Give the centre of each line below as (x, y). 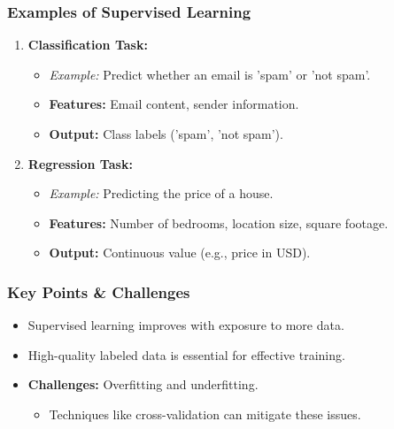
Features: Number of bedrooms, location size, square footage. (219, 222)
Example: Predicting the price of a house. (161, 193)
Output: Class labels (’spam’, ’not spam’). (166, 134)
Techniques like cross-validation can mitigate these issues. (205, 414)
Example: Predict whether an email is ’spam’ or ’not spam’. (210, 74)
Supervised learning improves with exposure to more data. (186, 325)
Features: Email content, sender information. (174, 104)
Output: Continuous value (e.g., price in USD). (180, 253)
